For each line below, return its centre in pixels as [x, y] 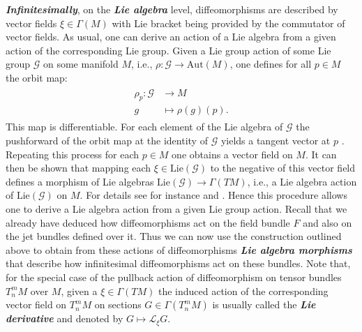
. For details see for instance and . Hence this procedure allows [213, 195]
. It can [321, 154]
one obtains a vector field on [232, 154]
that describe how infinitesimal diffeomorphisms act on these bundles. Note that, [178, 263]
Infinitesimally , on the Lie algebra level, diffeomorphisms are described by [172, 9]
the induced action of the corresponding [243, 290]
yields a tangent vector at [276, 141]
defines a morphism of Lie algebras [80, 181]
